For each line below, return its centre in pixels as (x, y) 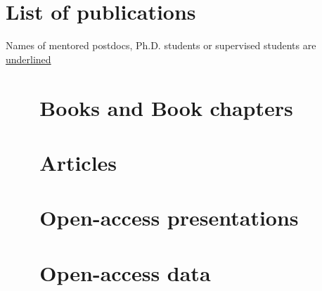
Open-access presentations (169, 218)
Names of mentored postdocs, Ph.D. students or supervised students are (161, 45)
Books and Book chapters (166, 107)
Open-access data (125, 272)
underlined (28, 59)
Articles (78, 162)
